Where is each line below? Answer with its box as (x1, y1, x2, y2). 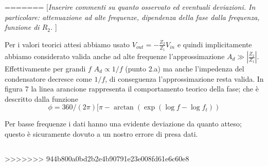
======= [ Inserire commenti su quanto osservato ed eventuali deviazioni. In (5, 2, 256, 12)
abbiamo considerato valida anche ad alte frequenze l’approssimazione (5, 51, 225, 62)
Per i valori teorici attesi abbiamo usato (5, 39, 130, 49)
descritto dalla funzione (5, 93, 78, 104)
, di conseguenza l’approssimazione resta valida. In (105, 73, 264, 84)
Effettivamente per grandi (5, 63, 86, 74)
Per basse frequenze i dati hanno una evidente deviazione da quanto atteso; (5, 118, 242, 129)
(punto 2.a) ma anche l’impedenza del (125, 63, 244, 74)
